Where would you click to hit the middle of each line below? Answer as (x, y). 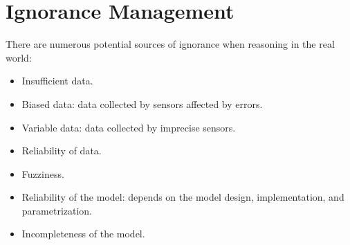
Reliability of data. (62, 151)
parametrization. (57, 210)
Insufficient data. (57, 81)
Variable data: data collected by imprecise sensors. (129, 127)
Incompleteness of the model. (83, 234)
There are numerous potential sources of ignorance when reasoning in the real (170, 44)
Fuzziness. (43, 173)
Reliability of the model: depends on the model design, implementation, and (183, 197)
